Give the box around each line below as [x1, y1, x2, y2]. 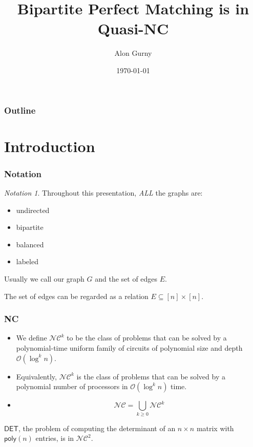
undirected [16, 204, 50, 215]
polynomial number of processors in [16, 381, 128, 392]
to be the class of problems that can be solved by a [67, 332, 227, 343]
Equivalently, [16, 371, 57, 381]
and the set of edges [95, 273, 158, 284]
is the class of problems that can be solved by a [76, 371, 225, 381]
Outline [4, 103, 36, 116]
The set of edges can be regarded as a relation [4, 290, 149, 301]
